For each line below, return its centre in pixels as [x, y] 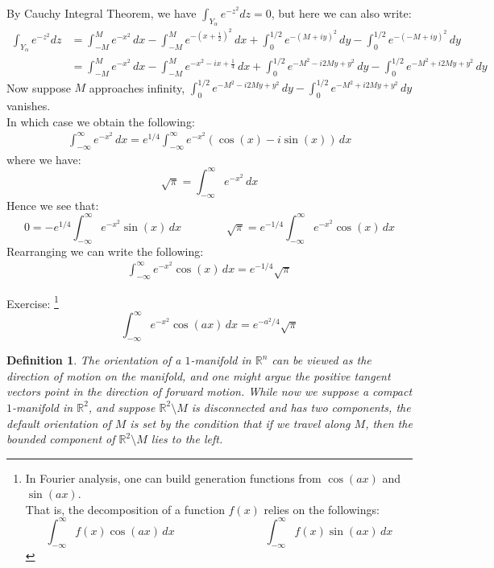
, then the [389, 423]
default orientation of [59, 423]
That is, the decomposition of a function [125, 509]
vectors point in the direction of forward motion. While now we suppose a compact [210, 391]
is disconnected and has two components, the [301, 407]
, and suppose [122, 407]
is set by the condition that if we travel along [240, 423]
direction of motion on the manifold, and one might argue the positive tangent [199, 375]
